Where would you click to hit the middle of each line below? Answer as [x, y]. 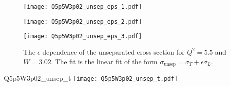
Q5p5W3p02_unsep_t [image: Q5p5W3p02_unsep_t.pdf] [91, 78]
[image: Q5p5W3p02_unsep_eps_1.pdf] [83, 7]
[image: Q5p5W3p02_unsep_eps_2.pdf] [83, 21]
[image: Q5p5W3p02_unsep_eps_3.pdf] [83, 36]
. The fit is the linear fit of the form [104, 61]
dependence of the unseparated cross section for [114, 51]
